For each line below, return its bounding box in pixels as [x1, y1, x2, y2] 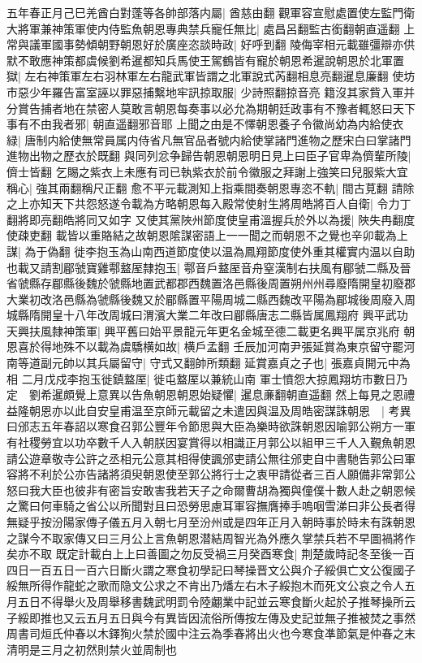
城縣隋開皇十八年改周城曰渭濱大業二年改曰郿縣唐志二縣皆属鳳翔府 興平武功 [6, 306, 408, 323]
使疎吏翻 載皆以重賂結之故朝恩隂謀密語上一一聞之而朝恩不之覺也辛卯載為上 [6, 227, 408, 244]
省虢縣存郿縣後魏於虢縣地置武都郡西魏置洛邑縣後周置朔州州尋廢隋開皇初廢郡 [6, 275, 416, 292]
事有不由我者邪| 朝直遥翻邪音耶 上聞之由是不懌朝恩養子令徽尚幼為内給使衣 [6, 115, 404, 132]
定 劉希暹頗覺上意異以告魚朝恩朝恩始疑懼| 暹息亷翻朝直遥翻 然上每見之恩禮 [6, 386, 416, 403]
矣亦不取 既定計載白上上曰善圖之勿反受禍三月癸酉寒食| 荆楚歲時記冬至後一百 [6, 545, 416, 562]
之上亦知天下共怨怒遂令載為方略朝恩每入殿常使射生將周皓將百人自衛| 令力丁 [6, 195, 411, 212]
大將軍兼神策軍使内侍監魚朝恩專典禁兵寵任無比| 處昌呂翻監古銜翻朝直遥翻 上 [6, 19, 416, 37]
